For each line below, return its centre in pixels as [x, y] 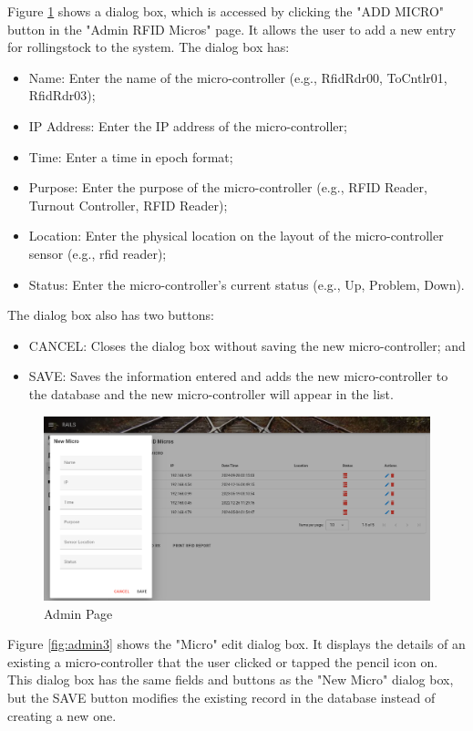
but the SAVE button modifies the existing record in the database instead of [221, 697]
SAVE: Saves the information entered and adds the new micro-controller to [238, 376]
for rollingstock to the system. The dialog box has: [149, 47]
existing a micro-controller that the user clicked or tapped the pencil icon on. [223, 661]
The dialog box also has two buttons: [111, 315]
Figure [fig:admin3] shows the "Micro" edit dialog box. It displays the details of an [236, 644]
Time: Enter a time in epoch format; [131, 156]
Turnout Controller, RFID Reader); [128, 205]
